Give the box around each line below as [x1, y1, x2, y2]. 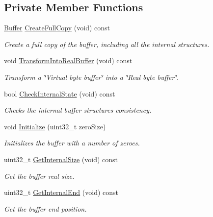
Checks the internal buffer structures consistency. [4, 105, 152, 115]
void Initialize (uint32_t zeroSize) [4, 121, 106, 131]
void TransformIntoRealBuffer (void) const [4, 55, 133, 66]
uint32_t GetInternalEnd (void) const [4, 187, 119, 197]
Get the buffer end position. [4, 203, 87, 214]
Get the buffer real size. [4, 170, 75, 181]
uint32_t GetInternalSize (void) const [4, 154, 118, 164]
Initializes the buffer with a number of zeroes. [4, 138, 140, 148]
